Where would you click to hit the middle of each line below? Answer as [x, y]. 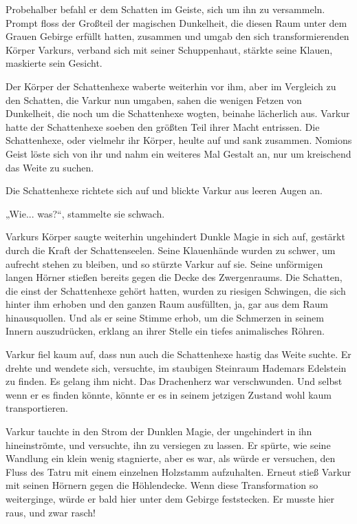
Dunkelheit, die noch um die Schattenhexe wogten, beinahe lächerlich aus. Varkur [178, 113]
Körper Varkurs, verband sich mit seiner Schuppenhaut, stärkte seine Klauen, [169, 49]
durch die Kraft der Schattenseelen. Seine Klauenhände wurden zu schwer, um [171, 250]
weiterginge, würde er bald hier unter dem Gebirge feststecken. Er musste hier [170, 499]
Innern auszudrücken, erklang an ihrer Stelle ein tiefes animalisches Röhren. [165, 331]
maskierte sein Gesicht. [54, 63]
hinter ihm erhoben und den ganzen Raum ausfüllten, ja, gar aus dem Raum [167, 304]
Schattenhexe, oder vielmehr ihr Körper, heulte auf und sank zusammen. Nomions [179, 140]
